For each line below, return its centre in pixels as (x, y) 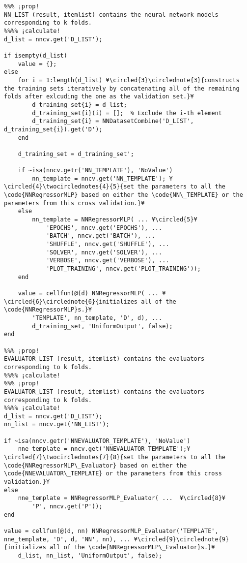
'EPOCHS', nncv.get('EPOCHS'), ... (104, 228)
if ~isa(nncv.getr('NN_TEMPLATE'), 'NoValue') (95, 171)
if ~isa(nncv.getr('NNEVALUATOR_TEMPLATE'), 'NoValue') (97, 441)
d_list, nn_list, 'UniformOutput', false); (90, 555)
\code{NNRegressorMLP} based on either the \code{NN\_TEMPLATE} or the (123, 195)
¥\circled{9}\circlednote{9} (181, 539)
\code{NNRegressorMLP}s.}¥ (48, 310)
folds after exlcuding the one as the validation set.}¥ (99, 97)
